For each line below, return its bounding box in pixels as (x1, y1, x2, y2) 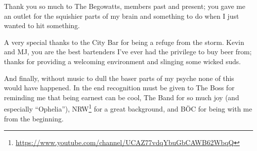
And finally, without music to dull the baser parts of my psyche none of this (4, 73, 234, 83)
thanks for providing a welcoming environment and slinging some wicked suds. (4, 56, 241, 66)
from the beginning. (4, 113, 64, 123)
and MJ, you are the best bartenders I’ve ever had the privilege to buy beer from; (4, 46, 252, 57)
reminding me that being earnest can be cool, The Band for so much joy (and (4, 92, 239, 102)
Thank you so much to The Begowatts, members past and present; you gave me (4, 1, 246, 11)
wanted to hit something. (4, 20, 80, 31)
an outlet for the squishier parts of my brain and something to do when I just (4, 10, 239, 21)
